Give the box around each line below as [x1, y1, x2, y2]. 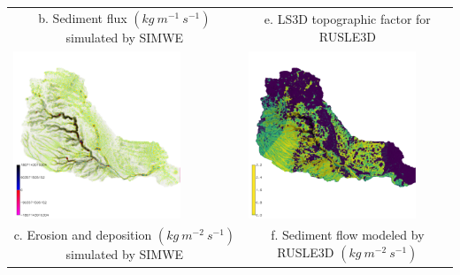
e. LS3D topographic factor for [264, 9, 431, 27]
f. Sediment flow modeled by [271, 225, 425, 244]
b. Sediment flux [38, 8, 127, 27]
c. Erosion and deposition [13, 225, 152, 244]
